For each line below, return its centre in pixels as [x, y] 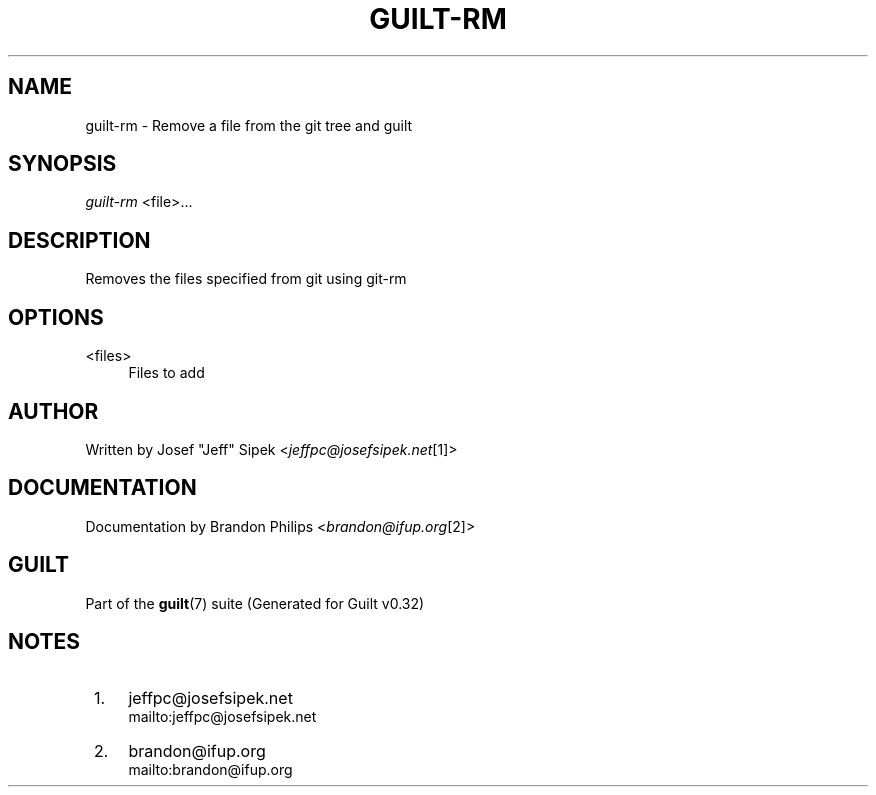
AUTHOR [53, 411]
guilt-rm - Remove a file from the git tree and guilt [249, 125]
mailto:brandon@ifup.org [210, 769]
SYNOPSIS [62, 164]
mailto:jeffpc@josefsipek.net [222, 716]
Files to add [166, 373]
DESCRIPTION [79, 240]
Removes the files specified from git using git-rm [246, 279]
